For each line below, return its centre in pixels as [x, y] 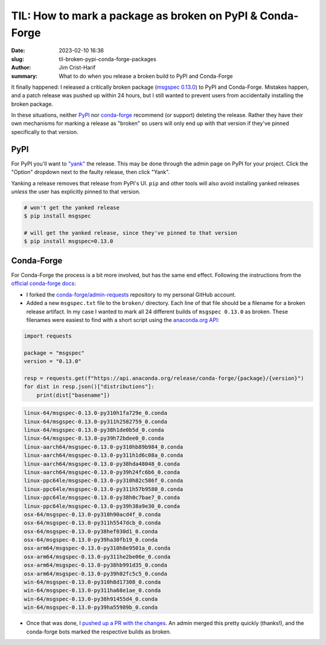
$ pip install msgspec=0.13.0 [69, 241]
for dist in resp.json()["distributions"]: [89, 387]
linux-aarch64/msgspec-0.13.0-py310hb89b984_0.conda [104, 447]
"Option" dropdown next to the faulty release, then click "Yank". [91, 172]
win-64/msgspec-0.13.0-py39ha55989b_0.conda [91, 608]
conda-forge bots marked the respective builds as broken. [99, 632]
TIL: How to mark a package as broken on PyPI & [134, 16]
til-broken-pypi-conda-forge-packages [107, 59]
